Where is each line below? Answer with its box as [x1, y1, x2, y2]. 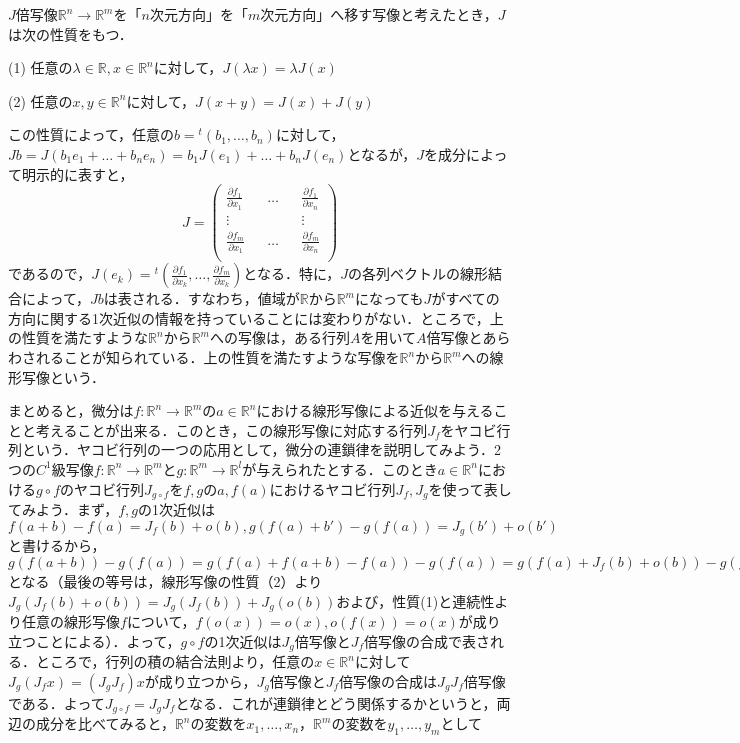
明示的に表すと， [21, 163, 134, 184]
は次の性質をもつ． [8, 23, 133, 44]
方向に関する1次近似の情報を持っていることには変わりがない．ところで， [8, 307, 490, 328]
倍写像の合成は [339, 670, 438, 691]
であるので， [8, 263, 92, 284]
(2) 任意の [8, 90, 73, 111]
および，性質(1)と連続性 [336, 590, 495, 611]
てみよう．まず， [8, 499, 119, 520]
